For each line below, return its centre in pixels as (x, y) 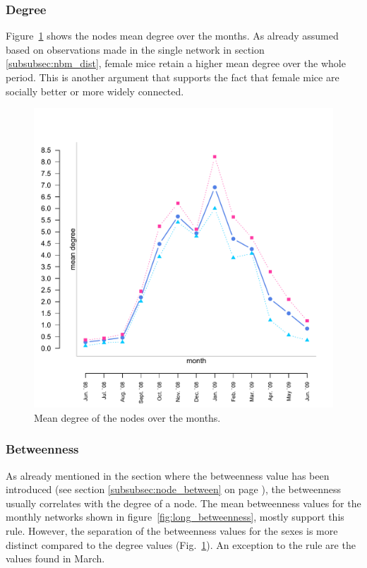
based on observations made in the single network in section (135, 49)
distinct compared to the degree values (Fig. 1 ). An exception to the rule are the (181, 544)
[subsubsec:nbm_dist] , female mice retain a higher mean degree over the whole (176, 63)
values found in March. (55, 558)
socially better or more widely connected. (95, 91)
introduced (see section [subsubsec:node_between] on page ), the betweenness (173, 489)
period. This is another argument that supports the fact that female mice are (173, 77)
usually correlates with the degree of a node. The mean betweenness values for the (183, 503)
